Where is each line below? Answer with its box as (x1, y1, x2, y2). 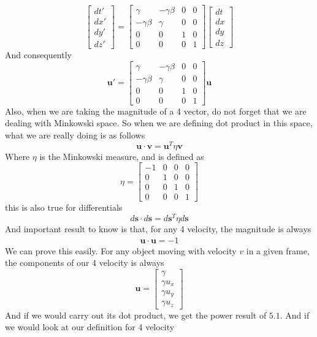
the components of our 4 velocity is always (5, 256, 164, 269)
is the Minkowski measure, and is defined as (39, 150, 204, 162)
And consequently (5, 48, 72, 61)
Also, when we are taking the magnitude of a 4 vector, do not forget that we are (5, 104, 307, 117)
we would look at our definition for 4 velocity (5, 320, 175, 333)
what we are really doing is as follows (5, 129, 145, 142)
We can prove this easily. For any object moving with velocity (5, 244, 237, 257)
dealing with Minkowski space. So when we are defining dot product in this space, (5, 116, 313, 129)
